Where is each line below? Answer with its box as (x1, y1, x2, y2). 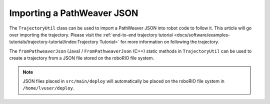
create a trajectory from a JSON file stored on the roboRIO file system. (9, 55, 154, 61)
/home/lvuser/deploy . (22, 85, 74, 91)
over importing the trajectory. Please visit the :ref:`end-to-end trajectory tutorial (9, 31, 173, 37)
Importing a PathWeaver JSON (9, 7, 138, 18)
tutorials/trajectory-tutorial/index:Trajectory (9, 39, 98, 45)
